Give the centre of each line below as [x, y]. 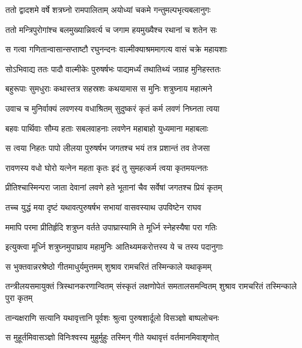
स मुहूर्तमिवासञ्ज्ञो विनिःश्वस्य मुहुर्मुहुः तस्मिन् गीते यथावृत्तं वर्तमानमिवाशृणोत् [112, 337]
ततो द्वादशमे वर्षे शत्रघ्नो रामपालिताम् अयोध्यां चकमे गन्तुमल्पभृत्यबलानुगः [108, 9]
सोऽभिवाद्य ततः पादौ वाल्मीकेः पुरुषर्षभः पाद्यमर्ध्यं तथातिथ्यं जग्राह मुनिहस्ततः [113, 68]
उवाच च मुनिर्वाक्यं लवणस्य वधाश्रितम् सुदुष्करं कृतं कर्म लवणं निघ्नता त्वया [113, 108]
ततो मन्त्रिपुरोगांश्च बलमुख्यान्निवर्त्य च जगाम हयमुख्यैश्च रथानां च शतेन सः [111, 29]
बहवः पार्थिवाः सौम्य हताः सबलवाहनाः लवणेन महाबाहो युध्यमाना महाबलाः [107, 128]
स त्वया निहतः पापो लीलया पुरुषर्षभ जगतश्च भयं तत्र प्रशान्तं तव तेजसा [108, 148]
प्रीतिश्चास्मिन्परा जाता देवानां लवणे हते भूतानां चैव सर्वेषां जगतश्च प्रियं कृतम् [114, 187]
